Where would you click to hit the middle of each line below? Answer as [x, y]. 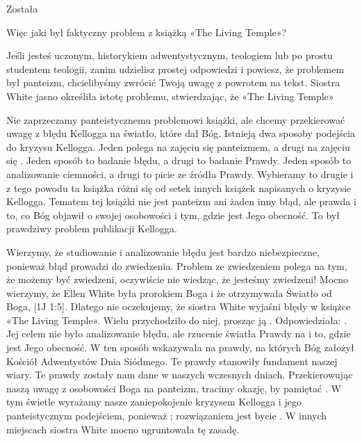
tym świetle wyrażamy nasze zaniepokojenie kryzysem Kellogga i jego [154, 402]
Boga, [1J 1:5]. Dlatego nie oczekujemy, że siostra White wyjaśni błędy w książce [179, 306]
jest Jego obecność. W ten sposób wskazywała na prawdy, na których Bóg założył [180, 347]
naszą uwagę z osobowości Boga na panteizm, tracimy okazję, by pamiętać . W [174, 388]
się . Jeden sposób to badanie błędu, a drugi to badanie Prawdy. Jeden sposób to [179, 160]
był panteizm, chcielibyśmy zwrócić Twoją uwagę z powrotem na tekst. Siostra [173, 82]
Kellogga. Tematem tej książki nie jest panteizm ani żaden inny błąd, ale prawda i [181, 201]
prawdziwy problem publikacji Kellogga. [92, 228]
